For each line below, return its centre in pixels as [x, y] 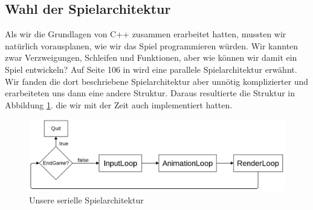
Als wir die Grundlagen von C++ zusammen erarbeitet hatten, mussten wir [146, 34]
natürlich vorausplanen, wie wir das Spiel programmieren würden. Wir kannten [152, 45]
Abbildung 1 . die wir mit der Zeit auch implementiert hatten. [119, 104]
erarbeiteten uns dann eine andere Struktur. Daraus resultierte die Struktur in [150, 93]
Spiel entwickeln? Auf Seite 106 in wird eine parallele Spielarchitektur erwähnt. [151, 69]
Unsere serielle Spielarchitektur [86, 200]
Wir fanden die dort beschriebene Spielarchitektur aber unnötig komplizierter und [157, 81]
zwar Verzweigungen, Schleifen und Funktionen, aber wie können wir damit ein [151, 57]
